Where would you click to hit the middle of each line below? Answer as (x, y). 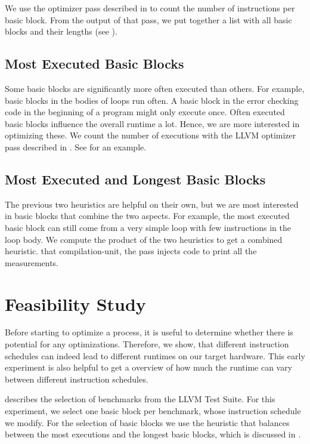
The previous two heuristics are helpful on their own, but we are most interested (152, 204)
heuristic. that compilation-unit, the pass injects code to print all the (131, 251)
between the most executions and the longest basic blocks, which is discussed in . (153, 434)
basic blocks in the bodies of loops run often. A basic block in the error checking (152, 100)
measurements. (32, 262)
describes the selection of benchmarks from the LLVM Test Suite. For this (140, 399)
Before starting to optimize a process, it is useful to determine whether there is (149, 332)
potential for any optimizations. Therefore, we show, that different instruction (147, 344)
